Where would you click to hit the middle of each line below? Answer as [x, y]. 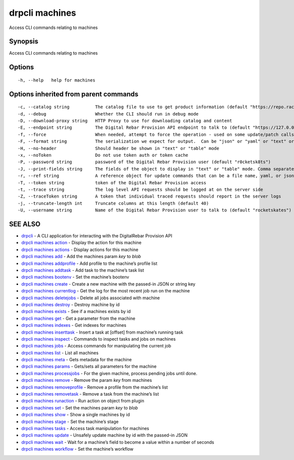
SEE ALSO [25, 224]
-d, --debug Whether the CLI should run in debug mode [108, 114]
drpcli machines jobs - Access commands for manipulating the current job [96, 346]
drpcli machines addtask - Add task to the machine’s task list [83, 270]
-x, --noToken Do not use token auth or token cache [103, 155]
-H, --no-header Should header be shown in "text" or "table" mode [119, 148]
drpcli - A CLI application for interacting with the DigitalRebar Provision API [97, 236]
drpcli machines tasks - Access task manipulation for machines [85, 428]
